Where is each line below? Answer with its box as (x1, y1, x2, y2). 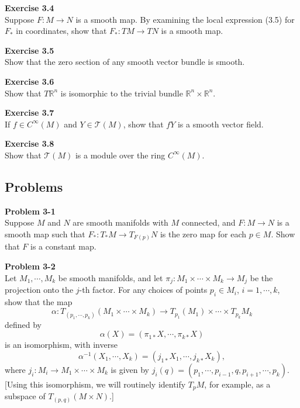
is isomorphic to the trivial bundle (60, 87, 183, 99)
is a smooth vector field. (177, 117, 264, 130)
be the (250, 271, 273, 283)
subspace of (5, 390, 46, 402)
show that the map (5, 295, 73, 307)
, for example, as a (204, 378, 271, 390)
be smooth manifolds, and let (58, 271, 163, 283)
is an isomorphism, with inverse (5, 338, 118, 351)
